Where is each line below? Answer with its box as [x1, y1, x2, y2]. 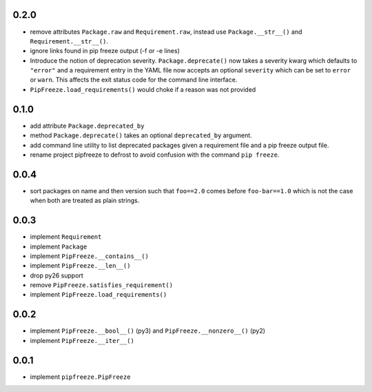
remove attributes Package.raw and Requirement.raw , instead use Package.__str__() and [30, 28, 302, 36]
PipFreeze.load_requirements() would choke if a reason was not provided [30, 85, 256, 93]
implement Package [30, 242, 87, 251]
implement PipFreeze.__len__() [30, 262, 131, 270]
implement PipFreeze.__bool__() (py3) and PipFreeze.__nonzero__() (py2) [30, 326, 265, 335]
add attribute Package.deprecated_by [30, 121, 145, 130]
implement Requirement [30, 233, 102, 241]
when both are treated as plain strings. [30, 197, 140, 205]
